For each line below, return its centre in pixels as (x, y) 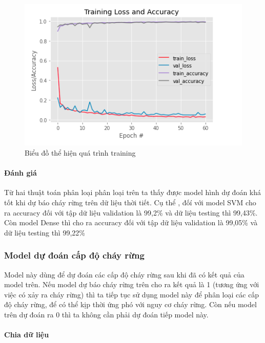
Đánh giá (21, 173)
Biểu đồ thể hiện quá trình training (80, 152)
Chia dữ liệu (27, 335)
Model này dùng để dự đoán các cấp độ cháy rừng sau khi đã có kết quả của (124, 274)
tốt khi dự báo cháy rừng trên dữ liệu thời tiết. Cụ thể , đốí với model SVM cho (130, 202)
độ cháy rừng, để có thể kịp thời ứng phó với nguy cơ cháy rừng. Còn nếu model (130, 304)
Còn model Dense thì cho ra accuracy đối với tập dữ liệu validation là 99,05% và (131, 222)
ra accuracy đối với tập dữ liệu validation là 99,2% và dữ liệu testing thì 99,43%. (131, 212)
